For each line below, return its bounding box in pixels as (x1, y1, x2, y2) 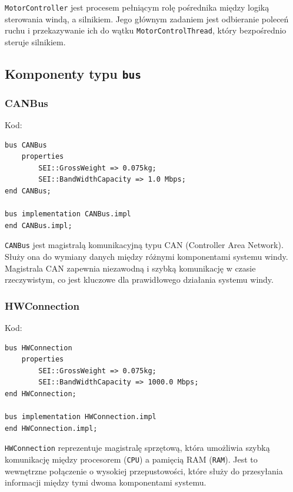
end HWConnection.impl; (5, 424, 98, 433)
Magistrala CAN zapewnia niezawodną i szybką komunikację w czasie (5, 262, 256, 274)
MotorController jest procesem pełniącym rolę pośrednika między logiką (5, 1, 269, 13)
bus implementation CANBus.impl (5, 210, 131, 219)
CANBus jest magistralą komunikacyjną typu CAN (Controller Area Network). (5, 239, 284, 251)
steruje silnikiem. (5, 35, 66, 48)
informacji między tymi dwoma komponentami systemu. (5, 476, 207, 488)
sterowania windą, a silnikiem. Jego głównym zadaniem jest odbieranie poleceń (5, 12, 289, 25)
